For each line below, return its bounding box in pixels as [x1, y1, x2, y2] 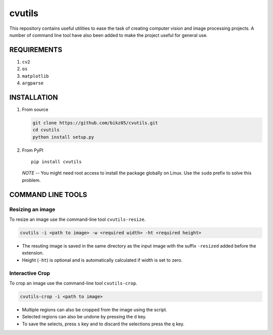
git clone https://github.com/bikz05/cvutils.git [32, 120, 158, 126]
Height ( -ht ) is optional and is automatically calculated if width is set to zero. [22, 257, 183, 263]
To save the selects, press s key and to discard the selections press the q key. [22, 321, 185, 327]
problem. [22, 177, 41, 183]
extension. [22, 250, 44, 256]
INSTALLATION [9, 93, 58, 102]
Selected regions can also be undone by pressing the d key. [22, 314, 147, 320]
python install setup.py [32, 134, 95, 140]
